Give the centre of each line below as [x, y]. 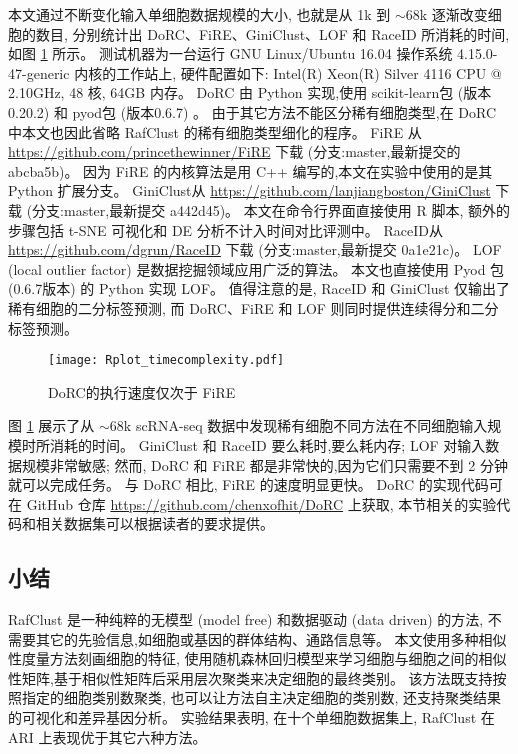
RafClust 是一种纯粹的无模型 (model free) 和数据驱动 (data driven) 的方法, [246, 619]
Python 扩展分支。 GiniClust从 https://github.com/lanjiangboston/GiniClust [249, 190]
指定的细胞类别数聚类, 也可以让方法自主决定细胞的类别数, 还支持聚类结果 [261, 697]
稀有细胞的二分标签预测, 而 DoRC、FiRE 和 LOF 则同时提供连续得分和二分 [253, 307]
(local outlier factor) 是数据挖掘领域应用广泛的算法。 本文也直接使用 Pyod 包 [256, 268]
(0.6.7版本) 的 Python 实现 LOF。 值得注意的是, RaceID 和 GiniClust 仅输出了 [259, 288]
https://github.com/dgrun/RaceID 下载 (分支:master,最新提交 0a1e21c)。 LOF [255, 249]
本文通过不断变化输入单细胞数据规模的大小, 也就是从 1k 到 [199, 14]
